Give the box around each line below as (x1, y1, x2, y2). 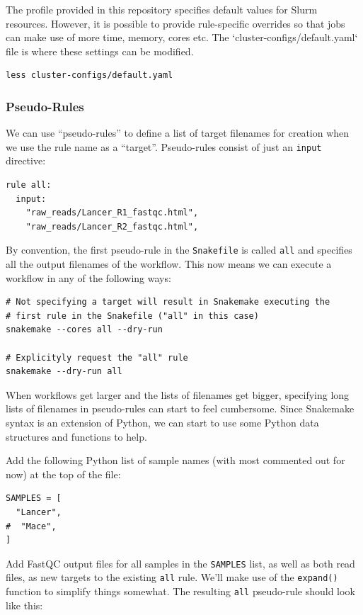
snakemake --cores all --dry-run (6, 325, 163, 335)
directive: (6, 153, 46, 168)
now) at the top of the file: (6, 466, 121, 481)
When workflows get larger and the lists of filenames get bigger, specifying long (6, 387, 350, 402)
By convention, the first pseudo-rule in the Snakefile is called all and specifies (6, 242, 352, 257)
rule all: (6, 180, 52, 191)
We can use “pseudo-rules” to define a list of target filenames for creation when (6, 125, 350, 140)
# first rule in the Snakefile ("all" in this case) (6, 310, 259, 321)
